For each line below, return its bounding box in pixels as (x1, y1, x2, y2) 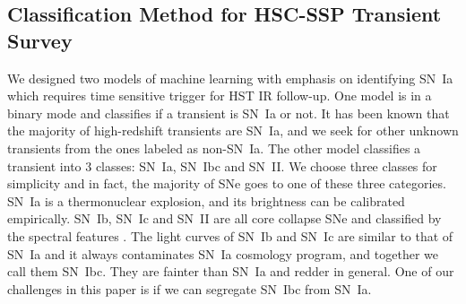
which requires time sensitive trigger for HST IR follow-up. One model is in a (7, 86, 432, 105)
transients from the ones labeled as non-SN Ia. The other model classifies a (7, 138, 421, 157)
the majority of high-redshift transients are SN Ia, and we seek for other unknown (7, 121, 459, 140)
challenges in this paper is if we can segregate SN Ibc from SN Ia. (7, 279, 372, 298)
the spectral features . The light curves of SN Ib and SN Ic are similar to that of (7, 226, 453, 245)
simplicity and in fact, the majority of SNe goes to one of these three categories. (7, 174, 446, 193)
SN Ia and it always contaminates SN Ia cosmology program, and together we (7, 244, 438, 263)
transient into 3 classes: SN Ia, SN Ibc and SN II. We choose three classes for (7, 156, 437, 175)
